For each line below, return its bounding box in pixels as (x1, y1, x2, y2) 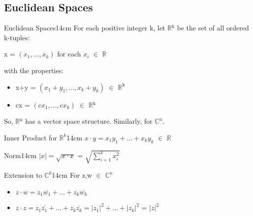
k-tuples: (4, 32, 30, 42)
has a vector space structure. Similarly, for (25, 116, 153, 126)
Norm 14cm (4, 150, 37, 160)
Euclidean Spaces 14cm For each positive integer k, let (4, 23, 166, 33)
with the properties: (4, 65, 64, 75)
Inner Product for (4, 132, 57, 142)
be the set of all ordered (177, 23, 249, 33)
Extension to (4, 170, 42, 180)
